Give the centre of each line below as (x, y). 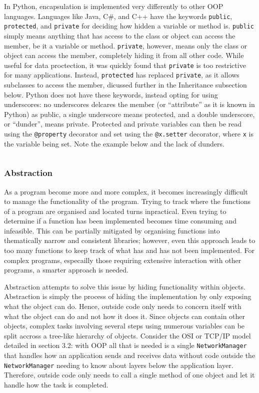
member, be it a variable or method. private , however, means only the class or (126, 45)
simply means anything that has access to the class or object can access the (120, 35)
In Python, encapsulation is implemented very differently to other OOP (114, 6)
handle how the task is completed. (56, 384)
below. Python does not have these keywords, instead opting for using (111, 94)
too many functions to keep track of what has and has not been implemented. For (129, 250)
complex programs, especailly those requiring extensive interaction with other (123, 260)
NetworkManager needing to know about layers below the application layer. (119, 365)
